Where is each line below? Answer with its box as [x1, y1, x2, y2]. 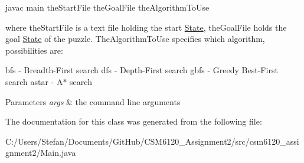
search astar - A [5, 75, 63, 87]
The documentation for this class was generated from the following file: [5, 115, 262, 128]
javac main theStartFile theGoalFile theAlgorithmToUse [5, 1, 210, 13]
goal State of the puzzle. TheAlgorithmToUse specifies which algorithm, [5, 32, 265, 45]
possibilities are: [5, 44, 63, 56]
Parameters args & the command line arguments [5, 95, 181, 107]
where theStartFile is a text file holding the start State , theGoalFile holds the [5, 21, 287, 33]
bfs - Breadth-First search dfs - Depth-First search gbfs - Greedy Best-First [5, 64, 278, 76]
